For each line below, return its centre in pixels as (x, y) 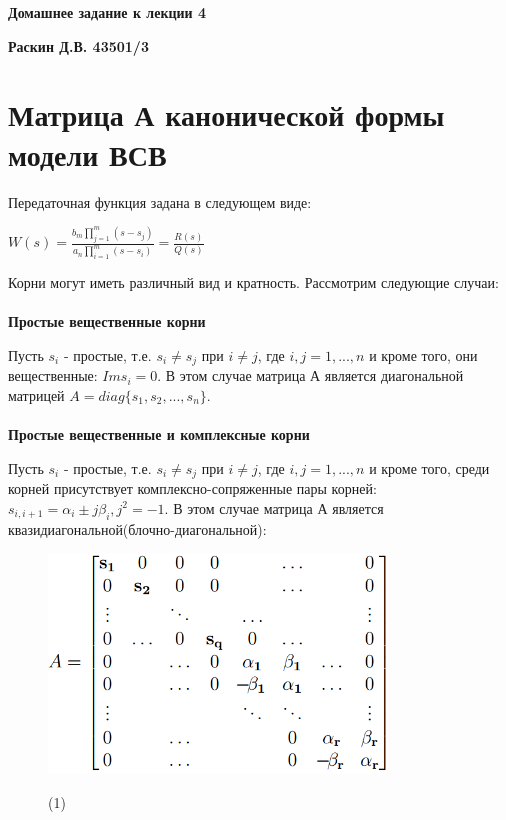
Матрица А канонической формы (226, 114)
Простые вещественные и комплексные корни (159, 434)
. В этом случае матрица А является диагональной (310, 375)
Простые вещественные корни (107, 321)
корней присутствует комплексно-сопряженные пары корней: (192, 488)
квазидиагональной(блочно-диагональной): (137, 528)
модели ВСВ (87, 153)
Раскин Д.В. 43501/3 (78, 45)
